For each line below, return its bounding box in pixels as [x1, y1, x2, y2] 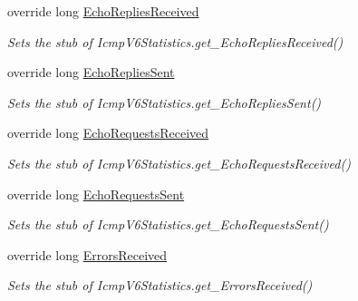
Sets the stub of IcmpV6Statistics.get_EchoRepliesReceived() [7, 32, 343, 51]
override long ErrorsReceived [7, 245, 168, 264]
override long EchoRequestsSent [7, 184, 185, 203]
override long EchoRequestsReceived [7, 123, 209, 142]
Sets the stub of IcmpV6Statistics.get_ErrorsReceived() [7, 276, 313, 295]
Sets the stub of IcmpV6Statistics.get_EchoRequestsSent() [7, 215, 329, 234]
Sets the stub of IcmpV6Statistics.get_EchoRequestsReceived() [7, 153, 351, 172]
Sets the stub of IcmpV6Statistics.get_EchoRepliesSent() [7, 92, 322, 112]
